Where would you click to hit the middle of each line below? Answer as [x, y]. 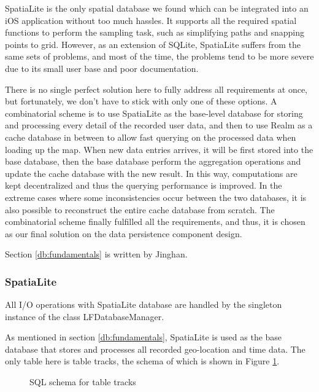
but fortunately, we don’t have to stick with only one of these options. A [141, 101]
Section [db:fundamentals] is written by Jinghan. [96, 254]
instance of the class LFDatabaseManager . [85, 316]
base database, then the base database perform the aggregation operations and [153, 161]
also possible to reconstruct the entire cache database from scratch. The [140, 209]
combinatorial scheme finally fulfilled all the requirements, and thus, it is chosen [155, 221]
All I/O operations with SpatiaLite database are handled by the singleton [144, 304]
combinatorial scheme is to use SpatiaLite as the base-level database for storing [154, 113]
